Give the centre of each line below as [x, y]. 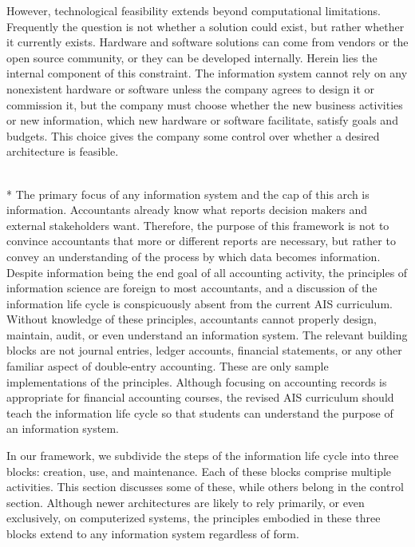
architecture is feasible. [63, 151]
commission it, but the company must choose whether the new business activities [205, 104]
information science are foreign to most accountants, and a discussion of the [192, 288]
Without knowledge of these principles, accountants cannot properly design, [192, 319]
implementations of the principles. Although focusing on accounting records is [197, 381]
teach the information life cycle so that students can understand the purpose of [200, 412]
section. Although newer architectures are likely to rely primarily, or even [186, 502]
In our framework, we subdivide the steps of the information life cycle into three [203, 456]
